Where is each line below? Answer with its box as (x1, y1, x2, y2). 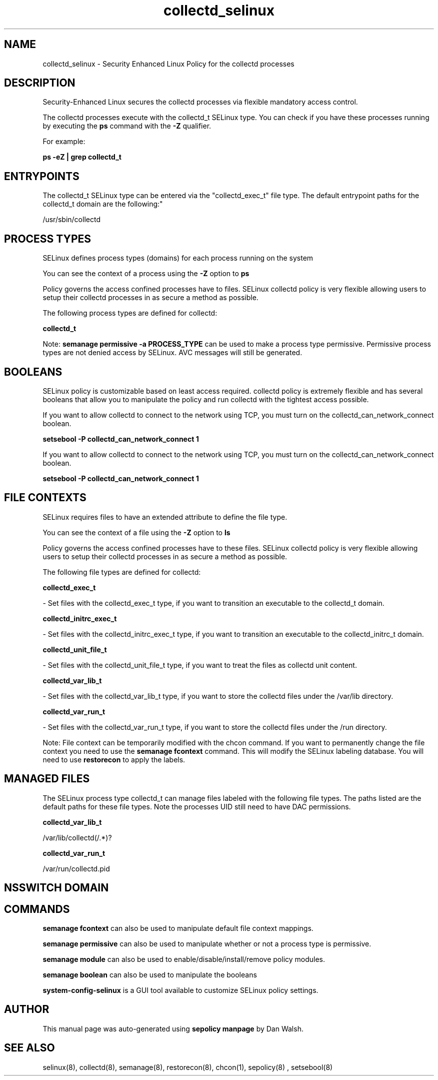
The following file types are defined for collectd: (42, 567, 201, 576)
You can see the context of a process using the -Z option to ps (42, 269, 249, 278)
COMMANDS (4, 902, 70, 915)
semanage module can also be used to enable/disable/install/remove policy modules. (42, 954, 325, 963)
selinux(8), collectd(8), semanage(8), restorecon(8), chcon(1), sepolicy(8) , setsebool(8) (42, 1062, 333, 1071)
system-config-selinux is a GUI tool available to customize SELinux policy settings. (42, 985, 318, 994)
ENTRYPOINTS (4, 170, 79, 183)
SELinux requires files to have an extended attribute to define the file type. (42, 512, 287, 521)
